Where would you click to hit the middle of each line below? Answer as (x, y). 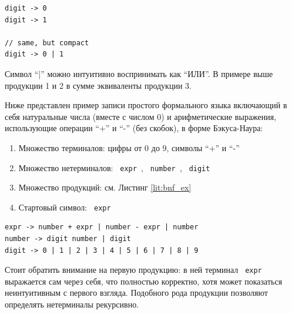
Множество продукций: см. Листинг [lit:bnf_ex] (105, 187)
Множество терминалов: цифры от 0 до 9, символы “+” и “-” (129, 147)
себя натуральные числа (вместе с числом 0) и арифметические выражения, (141, 116)
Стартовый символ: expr (65, 207)
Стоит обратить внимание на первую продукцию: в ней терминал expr (133, 270)
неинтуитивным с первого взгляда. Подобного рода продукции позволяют (136, 293)
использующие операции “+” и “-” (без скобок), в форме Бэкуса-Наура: (134, 128)
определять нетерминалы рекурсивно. (72, 304)
